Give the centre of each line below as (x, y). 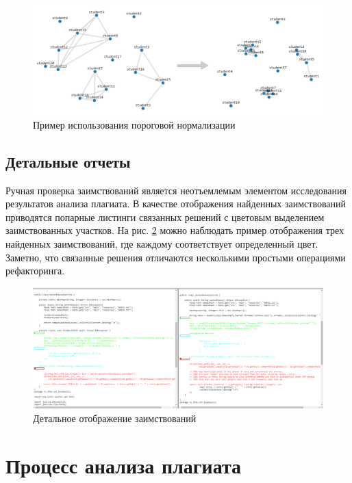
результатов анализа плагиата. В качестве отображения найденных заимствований (176, 204)
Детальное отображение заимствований (115, 418)
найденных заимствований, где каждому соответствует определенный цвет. (162, 244)
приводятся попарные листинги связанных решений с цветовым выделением (165, 217)
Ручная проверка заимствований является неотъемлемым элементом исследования (176, 190)
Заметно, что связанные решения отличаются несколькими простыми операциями (176, 257)
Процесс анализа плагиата (124, 465)
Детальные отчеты (68, 161)
